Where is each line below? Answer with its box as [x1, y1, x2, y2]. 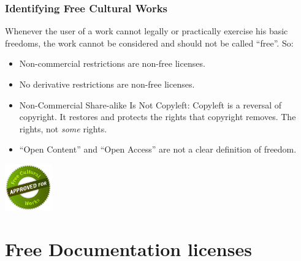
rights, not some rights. [19, 122, 107, 135]
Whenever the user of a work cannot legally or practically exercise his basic [5, 25, 288, 37]
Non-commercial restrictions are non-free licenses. [19, 57, 205, 70]
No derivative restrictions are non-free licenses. [19, 78, 195, 90]
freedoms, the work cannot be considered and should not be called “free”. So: [5, 36, 294, 49]
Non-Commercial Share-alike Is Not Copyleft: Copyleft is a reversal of [19, 98, 282, 111]
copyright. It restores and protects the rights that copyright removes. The [19, 110, 296, 123]
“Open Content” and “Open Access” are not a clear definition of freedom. [19, 143, 297, 156]
